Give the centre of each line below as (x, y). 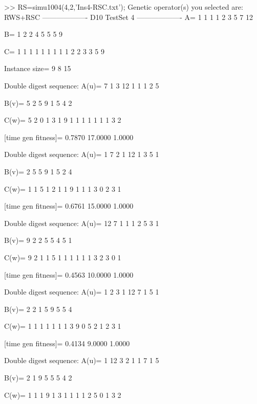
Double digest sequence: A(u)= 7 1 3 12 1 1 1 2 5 (82, 85)
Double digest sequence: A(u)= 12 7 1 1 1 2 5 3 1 (82, 223)
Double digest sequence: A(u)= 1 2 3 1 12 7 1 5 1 (82, 292)
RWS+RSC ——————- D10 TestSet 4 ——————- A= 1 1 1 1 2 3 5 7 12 (128, 17)
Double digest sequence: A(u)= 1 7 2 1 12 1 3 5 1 (82, 154)
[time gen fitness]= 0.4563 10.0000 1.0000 (69, 274)
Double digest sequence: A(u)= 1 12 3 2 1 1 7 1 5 (82, 360)
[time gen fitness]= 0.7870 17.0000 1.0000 (69, 137)
